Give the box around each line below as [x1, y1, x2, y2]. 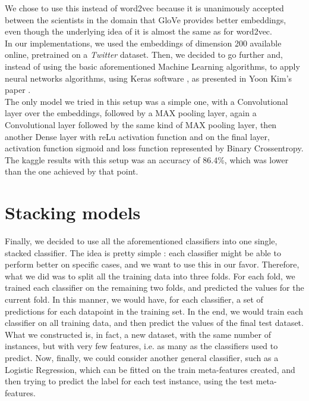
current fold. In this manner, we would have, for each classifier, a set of [5, 293, 263, 305]
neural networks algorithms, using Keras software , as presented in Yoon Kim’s [5, 72, 292, 84]
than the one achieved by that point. [5, 165, 138, 178]
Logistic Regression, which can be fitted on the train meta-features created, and [5, 363, 295, 375]
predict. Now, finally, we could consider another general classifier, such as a [5, 351, 279, 363]
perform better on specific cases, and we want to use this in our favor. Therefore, [5, 258, 299, 271]
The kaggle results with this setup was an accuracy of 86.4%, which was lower [5, 153, 289, 166]
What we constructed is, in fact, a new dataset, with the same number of [5, 328, 271, 340]
